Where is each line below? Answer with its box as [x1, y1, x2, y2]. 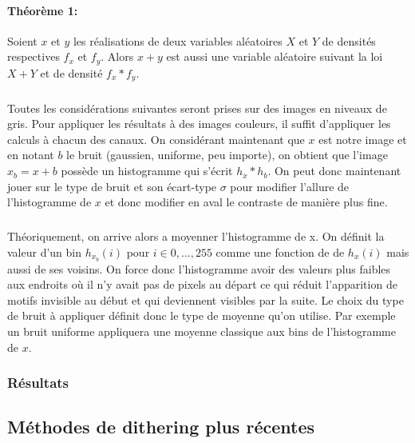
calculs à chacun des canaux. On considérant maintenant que [7, 130, 305, 147]
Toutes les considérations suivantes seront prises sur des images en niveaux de [7, 99, 387, 116]
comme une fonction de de [215, 243, 345, 260]
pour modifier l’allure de [230, 178, 350, 194]
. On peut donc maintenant [267, 162, 401, 179]
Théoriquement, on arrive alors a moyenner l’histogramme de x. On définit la [7, 228, 385, 245]
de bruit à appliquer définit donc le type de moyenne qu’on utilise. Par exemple [7, 307, 396, 324]
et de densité [40, 64, 103, 81]
